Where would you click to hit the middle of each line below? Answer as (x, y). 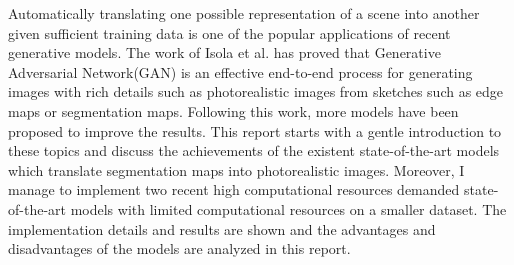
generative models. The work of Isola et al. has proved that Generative (224, 52)
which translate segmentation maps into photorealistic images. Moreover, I (236, 169)
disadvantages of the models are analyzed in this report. (179, 248)
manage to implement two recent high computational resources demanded (234, 189)
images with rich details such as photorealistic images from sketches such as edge (256, 91)
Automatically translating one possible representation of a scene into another (244, 13)
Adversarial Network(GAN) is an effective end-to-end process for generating (240, 71)
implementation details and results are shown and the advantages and (222, 228)
